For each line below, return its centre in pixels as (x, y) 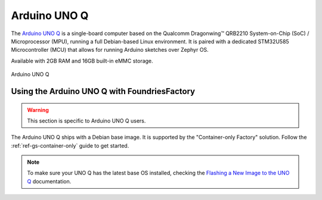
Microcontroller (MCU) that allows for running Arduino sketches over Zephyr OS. (110, 50)
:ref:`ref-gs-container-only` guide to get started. (70, 145)
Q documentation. (49, 181)
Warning (38, 110)
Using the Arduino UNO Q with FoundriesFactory (103, 91)
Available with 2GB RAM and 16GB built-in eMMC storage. (82, 61)
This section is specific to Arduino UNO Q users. (86, 121)
